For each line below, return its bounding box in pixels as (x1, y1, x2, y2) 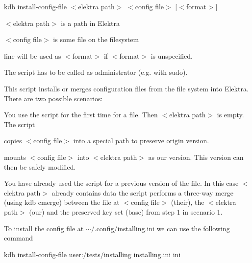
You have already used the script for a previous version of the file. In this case (4, 178, 239, 188)
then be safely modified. (4, 161, 76, 172)
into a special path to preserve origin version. (73, 135, 209, 146)
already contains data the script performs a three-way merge (51, 187, 233, 197)
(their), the (171, 197, 204, 207)
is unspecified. (151, 50, 193, 61)
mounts (4, 152, 26, 162)
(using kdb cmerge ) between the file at (4, 197, 120, 207)
